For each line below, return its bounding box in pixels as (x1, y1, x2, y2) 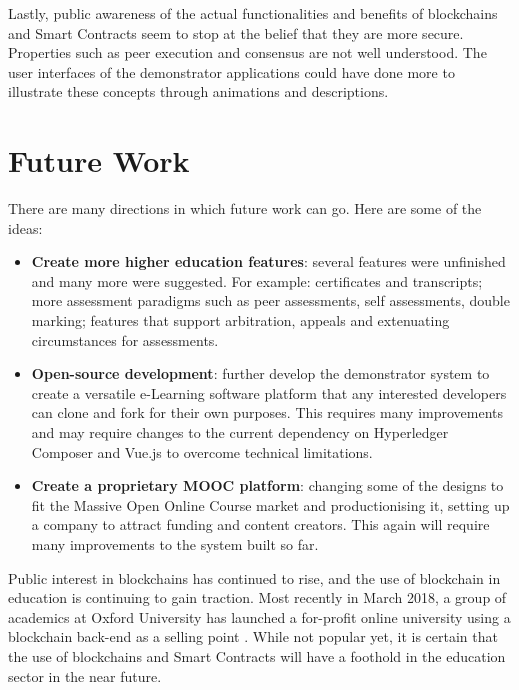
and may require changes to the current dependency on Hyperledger (31, 422, 449, 443)
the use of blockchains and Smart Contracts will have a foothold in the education (8, 645, 506, 666)
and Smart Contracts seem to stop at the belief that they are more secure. (8, 22, 464, 43)
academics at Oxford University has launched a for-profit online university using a (8, 606, 511, 627)
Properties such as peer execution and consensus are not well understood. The (8, 42, 487, 63)
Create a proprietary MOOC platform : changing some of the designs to (31, 475, 504, 496)
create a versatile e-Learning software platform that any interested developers (31, 382, 507, 403)
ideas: (8, 217, 43, 238)
